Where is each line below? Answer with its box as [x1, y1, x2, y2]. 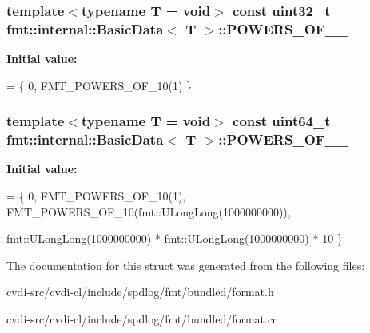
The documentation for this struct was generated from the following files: [6, 256, 365, 273]
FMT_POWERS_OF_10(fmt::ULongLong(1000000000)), [6, 203, 291, 220]
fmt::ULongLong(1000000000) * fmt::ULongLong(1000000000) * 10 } [6, 230, 343, 247]
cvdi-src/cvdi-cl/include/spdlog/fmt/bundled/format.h [6, 283, 274, 300]
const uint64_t [233, 111, 331, 131]
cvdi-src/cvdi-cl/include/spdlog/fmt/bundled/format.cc [6, 311, 278, 327]
